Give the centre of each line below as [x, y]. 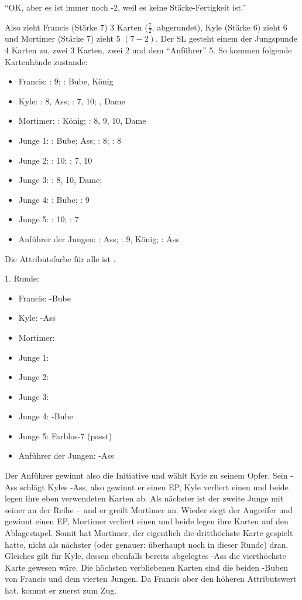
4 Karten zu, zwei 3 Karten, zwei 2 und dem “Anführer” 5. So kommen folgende [148, 50]
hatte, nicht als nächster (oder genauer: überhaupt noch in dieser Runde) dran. [147, 544]
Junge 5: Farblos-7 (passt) [65, 435]
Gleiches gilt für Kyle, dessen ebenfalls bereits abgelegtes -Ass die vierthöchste [145, 556]
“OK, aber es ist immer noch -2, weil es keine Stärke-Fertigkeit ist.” [126, 7]
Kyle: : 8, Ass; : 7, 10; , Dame [72, 101]
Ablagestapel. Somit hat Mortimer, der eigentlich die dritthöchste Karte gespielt [149, 533]
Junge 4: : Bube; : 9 [54, 199]
